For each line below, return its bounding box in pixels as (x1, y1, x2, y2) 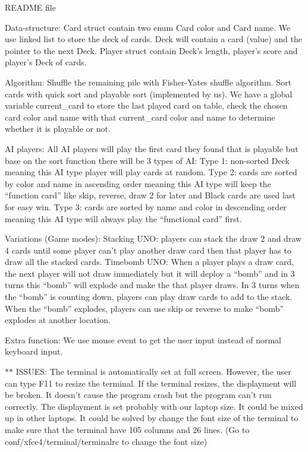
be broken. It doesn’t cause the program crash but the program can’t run (5, 388, 272, 401)
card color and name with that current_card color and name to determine (5, 110, 275, 123)
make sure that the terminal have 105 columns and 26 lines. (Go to (5, 423, 250, 435)
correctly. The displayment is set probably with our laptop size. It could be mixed (5, 400, 303, 412)
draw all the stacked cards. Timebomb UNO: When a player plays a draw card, (5, 255, 294, 268)
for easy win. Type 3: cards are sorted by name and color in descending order (5, 200, 287, 213)
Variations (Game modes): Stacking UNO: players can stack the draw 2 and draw (5, 232, 302, 245)
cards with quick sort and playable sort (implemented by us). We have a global (5, 87, 293, 100)
